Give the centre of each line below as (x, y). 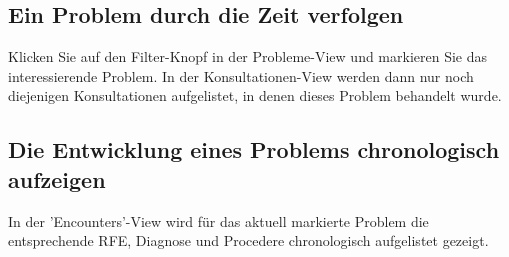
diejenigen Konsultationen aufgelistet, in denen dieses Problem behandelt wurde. (255, 95)
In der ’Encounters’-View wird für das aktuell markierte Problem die (218, 220)
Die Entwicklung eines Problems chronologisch (254, 149)
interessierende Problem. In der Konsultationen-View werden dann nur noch (241, 75)
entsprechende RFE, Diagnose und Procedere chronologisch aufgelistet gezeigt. (248, 240)
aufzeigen (57, 178)
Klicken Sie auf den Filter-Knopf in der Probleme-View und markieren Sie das (248, 56)
